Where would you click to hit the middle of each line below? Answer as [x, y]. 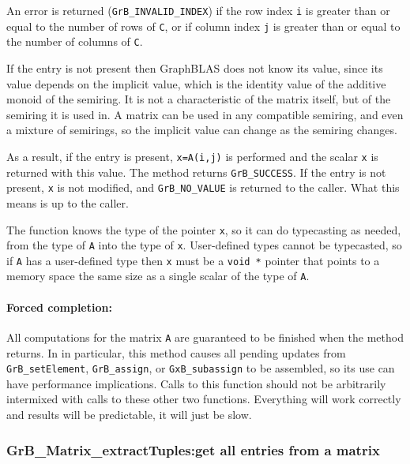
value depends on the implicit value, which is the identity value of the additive [196, 83]
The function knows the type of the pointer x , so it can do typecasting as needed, [204, 229]
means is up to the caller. [68, 202]
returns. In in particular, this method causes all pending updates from [176, 352]
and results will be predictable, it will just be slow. [129, 415]
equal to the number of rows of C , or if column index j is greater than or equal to [203, 26]
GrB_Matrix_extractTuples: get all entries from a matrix [193, 449]
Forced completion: [59, 307]
